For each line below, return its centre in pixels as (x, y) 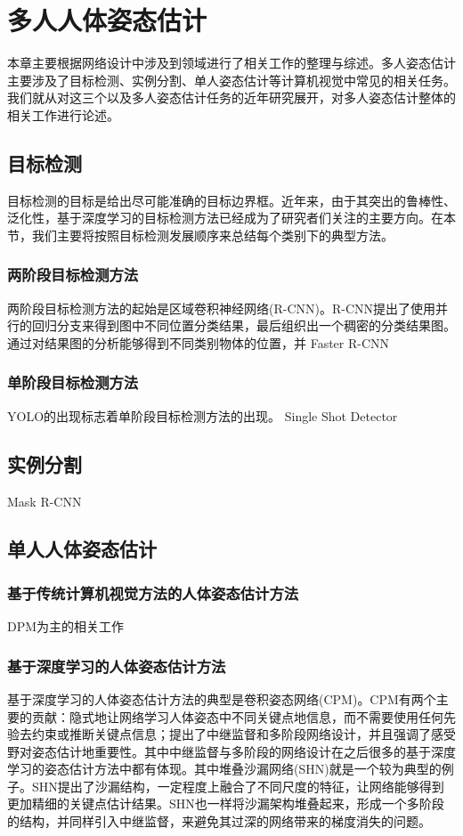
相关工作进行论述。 (63, 114)
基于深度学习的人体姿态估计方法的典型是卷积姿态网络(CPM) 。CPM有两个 (222, 698)
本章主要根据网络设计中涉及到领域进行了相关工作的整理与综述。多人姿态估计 (231, 63)
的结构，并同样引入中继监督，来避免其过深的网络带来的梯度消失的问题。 (219, 821)
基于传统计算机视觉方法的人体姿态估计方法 (153, 593)
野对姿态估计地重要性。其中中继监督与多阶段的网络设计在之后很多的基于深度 (231, 751)
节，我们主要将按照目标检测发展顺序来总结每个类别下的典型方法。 (200, 235)
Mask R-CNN (45, 501)
